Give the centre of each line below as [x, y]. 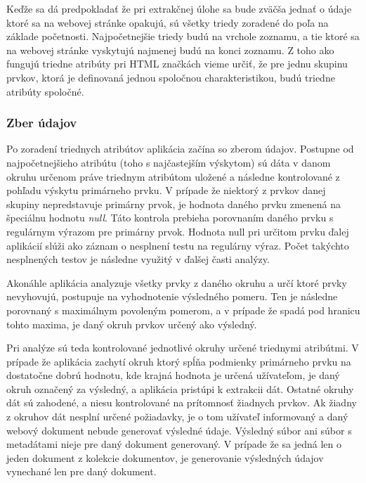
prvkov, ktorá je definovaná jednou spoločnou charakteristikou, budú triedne [171, 77]
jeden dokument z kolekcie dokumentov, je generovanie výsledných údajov [165, 457]
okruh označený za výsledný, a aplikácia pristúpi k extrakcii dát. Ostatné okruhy [180, 388]
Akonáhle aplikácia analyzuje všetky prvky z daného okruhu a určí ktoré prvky [177, 282]
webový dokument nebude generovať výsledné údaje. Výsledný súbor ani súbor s [179, 430]
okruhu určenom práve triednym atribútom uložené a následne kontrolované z [173, 176]
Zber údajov [42, 123]
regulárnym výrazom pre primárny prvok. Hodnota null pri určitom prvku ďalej [178, 231]
